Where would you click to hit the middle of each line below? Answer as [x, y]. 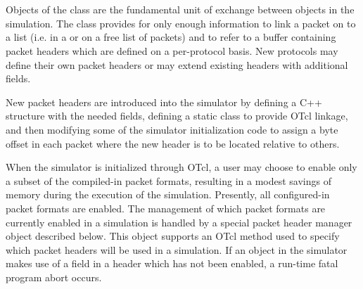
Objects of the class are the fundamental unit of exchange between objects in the [180, 9]
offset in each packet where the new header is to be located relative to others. [173, 143]
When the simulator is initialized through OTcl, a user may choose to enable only [181, 167]
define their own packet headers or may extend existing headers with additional [177, 64]
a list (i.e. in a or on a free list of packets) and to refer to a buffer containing [171, 37]
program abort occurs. [54, 277]
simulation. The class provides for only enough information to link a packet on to [181, 23]
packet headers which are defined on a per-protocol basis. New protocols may [172, 50]
